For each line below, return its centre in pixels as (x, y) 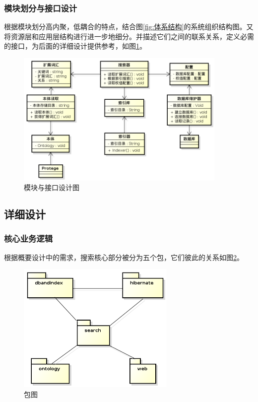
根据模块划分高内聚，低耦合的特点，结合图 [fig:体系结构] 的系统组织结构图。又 (129, 27)
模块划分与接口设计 (41, 8)
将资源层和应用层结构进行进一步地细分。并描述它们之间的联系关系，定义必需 (129, 36)
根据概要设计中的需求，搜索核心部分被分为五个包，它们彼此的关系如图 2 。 (124, 257)
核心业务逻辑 (29, 238)
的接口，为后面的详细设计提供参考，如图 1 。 (75, 46)
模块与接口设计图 (52, 187)
